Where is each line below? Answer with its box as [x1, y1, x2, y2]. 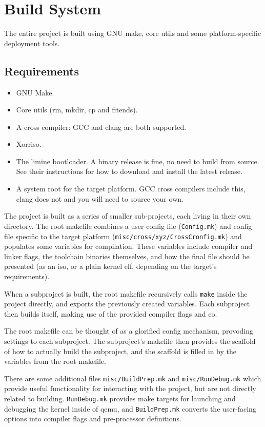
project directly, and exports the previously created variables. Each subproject [4, 298, 250, 309]
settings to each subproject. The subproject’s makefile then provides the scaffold [4, 335, 256, 346]
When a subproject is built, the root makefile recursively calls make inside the [4, 288, 248, 299]
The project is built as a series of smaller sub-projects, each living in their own [4, 210, 251, 221]
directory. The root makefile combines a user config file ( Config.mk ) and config [4, 220, 252, 231]
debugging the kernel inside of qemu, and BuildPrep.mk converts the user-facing [4, 403, 256, 414]
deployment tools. [4, 37, 60, 48]
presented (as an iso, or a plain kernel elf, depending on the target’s [4, 261, 217, 271]
